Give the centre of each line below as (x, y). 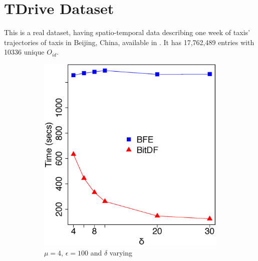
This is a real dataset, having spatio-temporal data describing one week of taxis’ (127, 32)
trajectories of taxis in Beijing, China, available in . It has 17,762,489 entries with (129, 42)
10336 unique (24, 52)
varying (121, 252)
